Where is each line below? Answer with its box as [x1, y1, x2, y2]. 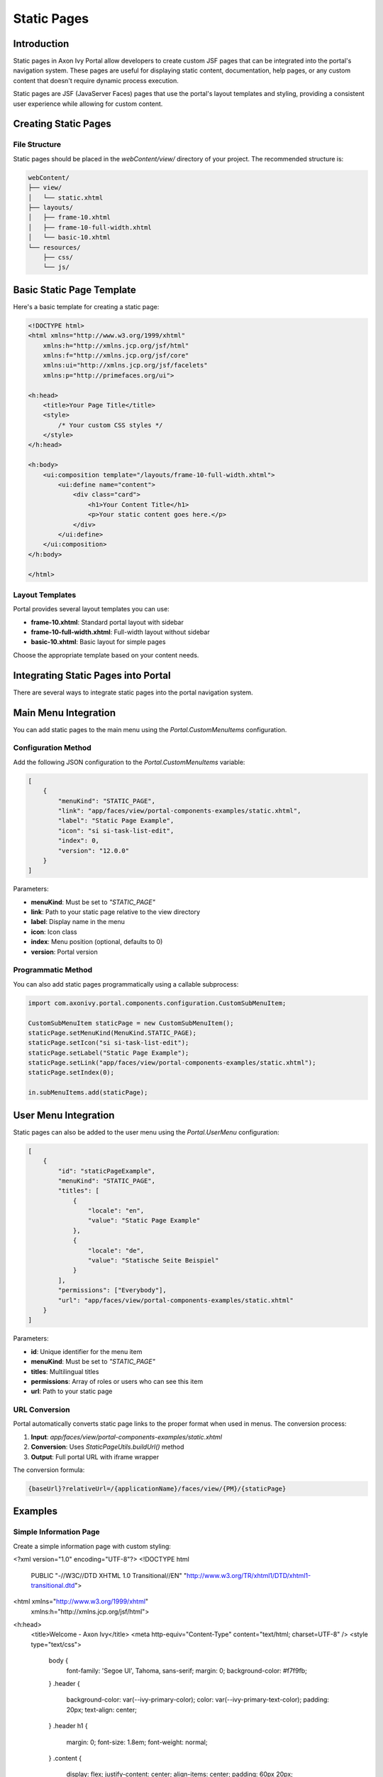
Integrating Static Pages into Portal [13, 669, 171, 682]
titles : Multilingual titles [30, 1367, 99, 1375]
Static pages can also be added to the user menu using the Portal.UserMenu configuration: [13, 1127, 279, 1137]
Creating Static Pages [13, 118, 111, 130]
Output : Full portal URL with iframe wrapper [30, 1452, 160, 1461]
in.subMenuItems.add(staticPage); [28, 1088, 148, 1097]
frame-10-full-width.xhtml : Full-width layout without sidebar [30, 628, 210, 636]
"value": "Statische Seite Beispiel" [87, 1257, 219, 1265]
